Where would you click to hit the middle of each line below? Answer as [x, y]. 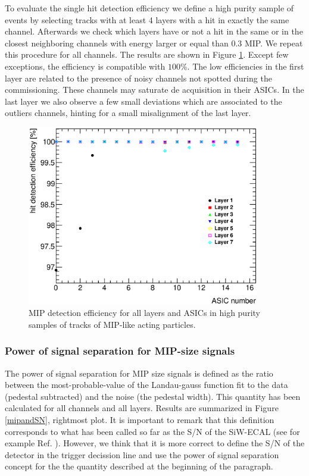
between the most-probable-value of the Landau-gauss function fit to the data [146, 385]
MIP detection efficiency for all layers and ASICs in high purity [144, 313]
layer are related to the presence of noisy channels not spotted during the [138, 78]
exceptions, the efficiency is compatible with [85, 66]
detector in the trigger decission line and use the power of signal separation [142, 454]
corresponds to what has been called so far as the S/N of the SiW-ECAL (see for [152, 431]
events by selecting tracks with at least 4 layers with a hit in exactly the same [147, 19]
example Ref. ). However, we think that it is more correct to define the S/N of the [155, 443]
